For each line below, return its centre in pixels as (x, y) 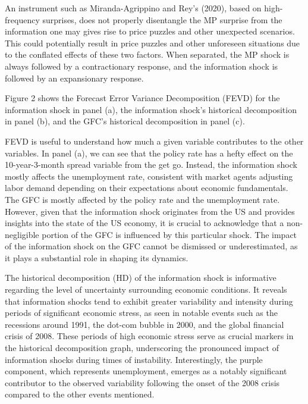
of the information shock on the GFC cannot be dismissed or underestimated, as (151, 246)
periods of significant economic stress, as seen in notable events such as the (141, 313)
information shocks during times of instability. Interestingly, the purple (134, 359)
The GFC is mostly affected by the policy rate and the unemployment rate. (142, 199)
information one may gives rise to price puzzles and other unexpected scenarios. (150, 31)
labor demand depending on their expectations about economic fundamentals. (147, 188)
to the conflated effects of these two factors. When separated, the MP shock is (147, 54)
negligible (22, 234)
